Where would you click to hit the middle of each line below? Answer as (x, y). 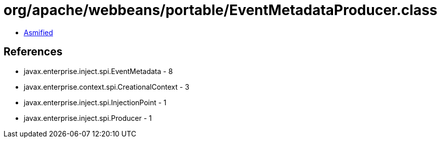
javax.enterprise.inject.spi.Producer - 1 (88, 118)
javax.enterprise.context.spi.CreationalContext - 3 (107, 87)
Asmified (39, 32)
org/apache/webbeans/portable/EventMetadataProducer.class (220, 10)
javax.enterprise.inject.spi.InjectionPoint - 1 (95, 102)
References (33, 52)
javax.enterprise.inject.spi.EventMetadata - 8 (98, 71)
